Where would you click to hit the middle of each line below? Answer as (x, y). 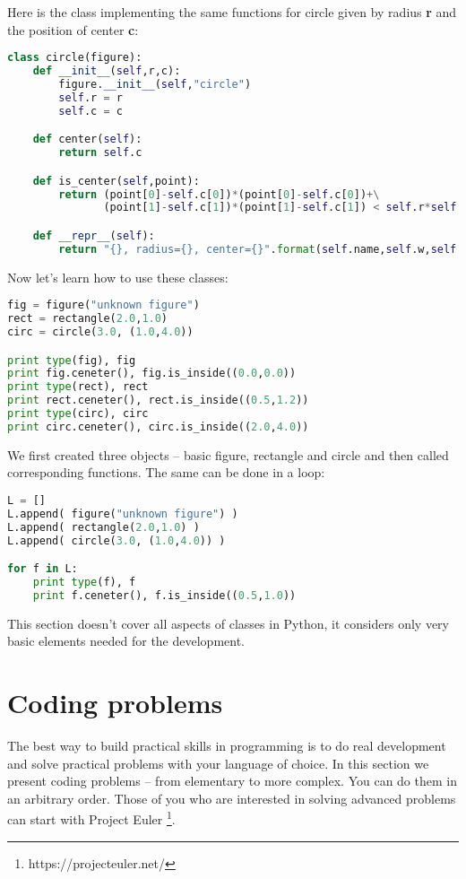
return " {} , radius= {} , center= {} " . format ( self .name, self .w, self (258, 249)
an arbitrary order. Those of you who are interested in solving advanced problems (232, 798)
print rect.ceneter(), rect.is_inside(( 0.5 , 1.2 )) (158, 400)
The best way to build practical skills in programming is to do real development (227, 746)
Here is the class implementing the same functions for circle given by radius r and (232, 12)
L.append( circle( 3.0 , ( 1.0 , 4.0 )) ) (116, 540)
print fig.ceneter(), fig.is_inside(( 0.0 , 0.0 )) (152, 374)
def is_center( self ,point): (116, 181)
